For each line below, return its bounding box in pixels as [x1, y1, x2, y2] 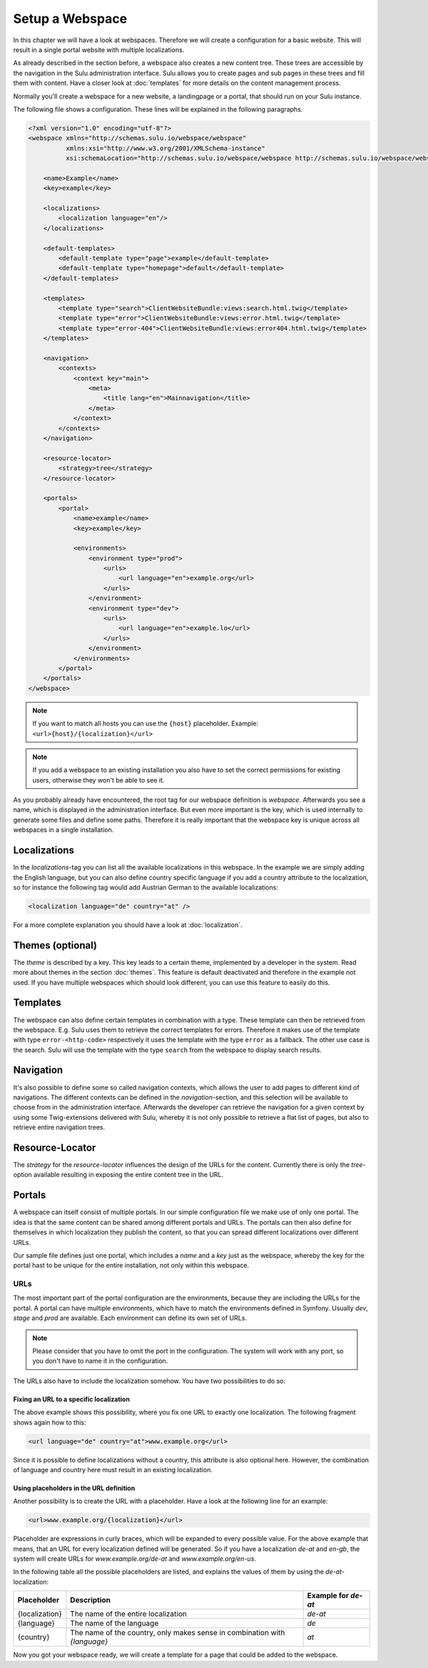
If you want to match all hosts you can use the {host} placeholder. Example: [32, 719, 259, 728]
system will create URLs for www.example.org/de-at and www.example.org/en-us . [13, 1554, 257, 1563]
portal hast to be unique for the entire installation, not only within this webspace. [13, 1261, 250, 1270]
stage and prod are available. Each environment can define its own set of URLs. [13, 1314, 248, 1322]
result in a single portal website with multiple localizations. [13, 45, 185, 54]
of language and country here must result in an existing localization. [13, 1465, 213, 1474]
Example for [307, 1591, 350, 1601]
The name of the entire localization [70, 1609, 187, 1619]
